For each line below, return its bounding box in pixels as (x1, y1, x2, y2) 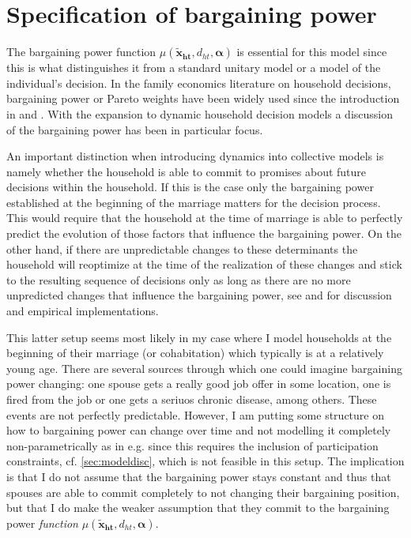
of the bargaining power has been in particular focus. (6, 121, 263, 137)
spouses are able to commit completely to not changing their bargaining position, (6, 483, 400, 500)
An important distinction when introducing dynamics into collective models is (6, 148, 384, 164)
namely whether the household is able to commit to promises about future (6, 163, 367, 179)
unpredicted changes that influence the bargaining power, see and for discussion (6, 287, 392, 303)
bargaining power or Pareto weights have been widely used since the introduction (6, 90, 400, 107)
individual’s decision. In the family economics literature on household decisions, (6, 74, 391, 91)
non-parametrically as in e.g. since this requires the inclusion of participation (6, 437, 379, 453)
